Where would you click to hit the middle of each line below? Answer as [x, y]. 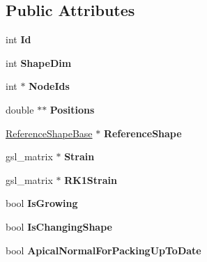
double [20, 109]
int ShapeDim [39, 62]
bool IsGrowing [42, 203]
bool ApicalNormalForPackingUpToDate [103, 250]
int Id [18, 39]
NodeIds [49, 86]
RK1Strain [91, 179]
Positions [72, 109]
